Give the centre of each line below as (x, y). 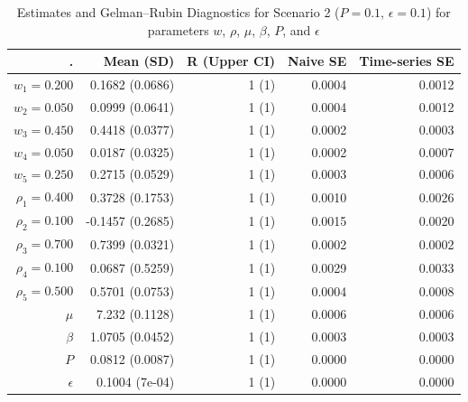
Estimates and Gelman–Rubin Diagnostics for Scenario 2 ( (178, 12)
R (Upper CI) (231, 61)
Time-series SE (407, 61)
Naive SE (317, 61)
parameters (178, 29)
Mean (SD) (139, 61)
